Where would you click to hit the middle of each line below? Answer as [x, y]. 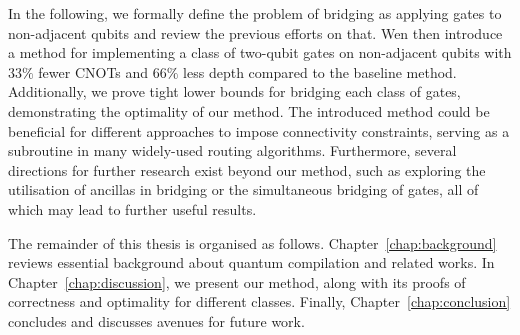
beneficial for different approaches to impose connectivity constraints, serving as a [259, 130]
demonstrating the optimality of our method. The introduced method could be [249, 110]
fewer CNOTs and [93, 71]
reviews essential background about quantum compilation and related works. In [251, 262]
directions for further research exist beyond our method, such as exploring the [247, 169]
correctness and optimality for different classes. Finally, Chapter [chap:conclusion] [259, 301]
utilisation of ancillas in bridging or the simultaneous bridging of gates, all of [243, 189]
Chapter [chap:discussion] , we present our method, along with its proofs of [237, 281]
